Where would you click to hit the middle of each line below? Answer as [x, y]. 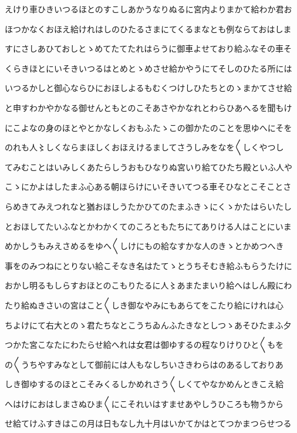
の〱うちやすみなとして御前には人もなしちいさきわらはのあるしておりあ [144, 364]
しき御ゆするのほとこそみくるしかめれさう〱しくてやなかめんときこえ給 [144, 384]
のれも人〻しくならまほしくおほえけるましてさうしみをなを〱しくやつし [144, 147]
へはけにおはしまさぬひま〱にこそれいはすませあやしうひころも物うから [144, 403]
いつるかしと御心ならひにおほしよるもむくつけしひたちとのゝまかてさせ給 [148, 88]
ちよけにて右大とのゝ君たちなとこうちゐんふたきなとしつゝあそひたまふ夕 [148, 325]
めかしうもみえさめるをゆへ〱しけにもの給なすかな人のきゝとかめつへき [144, 246]
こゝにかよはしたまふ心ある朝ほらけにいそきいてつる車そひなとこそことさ [148, 187]
